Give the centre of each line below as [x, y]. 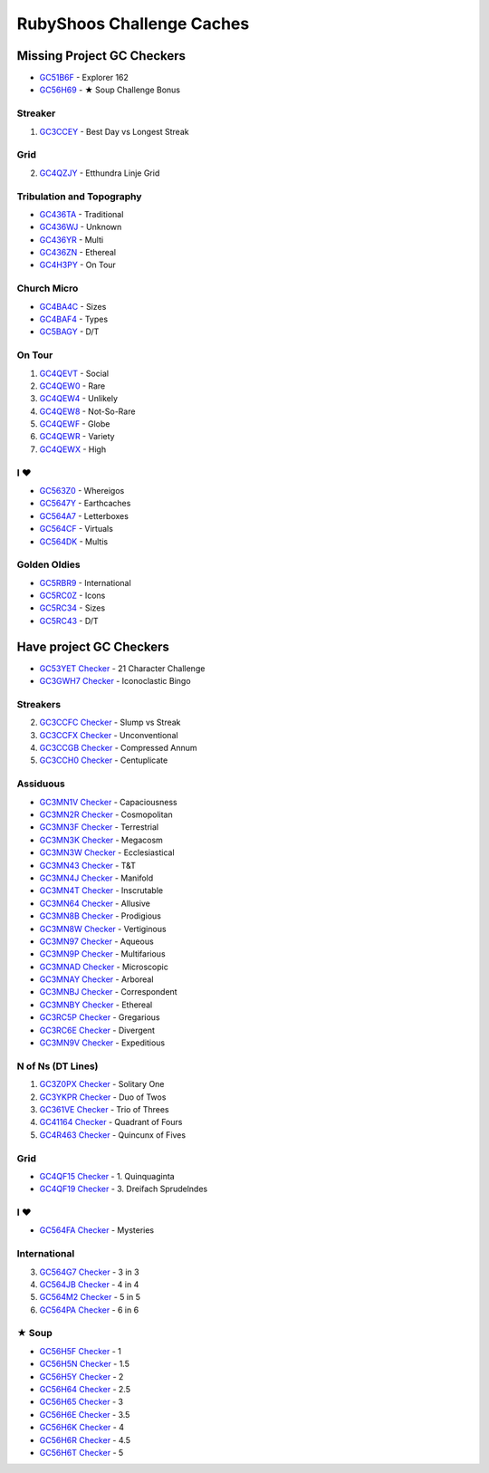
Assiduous [41, 784]
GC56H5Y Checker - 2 [81, 1376]
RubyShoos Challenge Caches [133, 24]
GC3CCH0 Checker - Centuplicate [104, 760]
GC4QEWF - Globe [75, 424]
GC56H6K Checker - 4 [81, 1428]
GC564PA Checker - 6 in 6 [89, 1310]
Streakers [39, 704]
